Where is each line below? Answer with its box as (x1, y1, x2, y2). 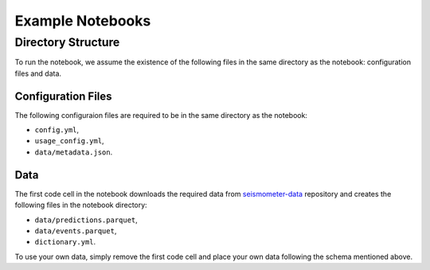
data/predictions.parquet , (34, 215, 139, 225)
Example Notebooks (14, 12, 151, 29)
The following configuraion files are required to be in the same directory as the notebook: (14, 110, 308, 119)
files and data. (14, 68, 62, 78)
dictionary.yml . (34, 237, 96, 247)
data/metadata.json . (34, 147, 113, 157)
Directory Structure (14, 35, 120, 49)
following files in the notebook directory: (14, 200, 147, 210)
